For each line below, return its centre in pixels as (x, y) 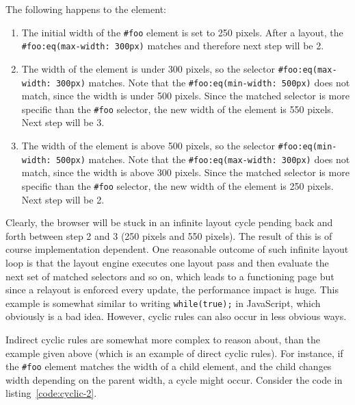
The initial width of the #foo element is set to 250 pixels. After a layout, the (182, 32)
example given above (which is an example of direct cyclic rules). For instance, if (174, 353)
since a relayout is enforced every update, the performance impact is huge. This (172, 290)
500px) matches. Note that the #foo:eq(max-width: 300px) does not (203, 159)
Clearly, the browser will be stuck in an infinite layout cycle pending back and (169, 222)
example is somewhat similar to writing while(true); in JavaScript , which (163, 303)
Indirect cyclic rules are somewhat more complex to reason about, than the (163, 340)
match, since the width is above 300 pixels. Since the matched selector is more (185, 172)
